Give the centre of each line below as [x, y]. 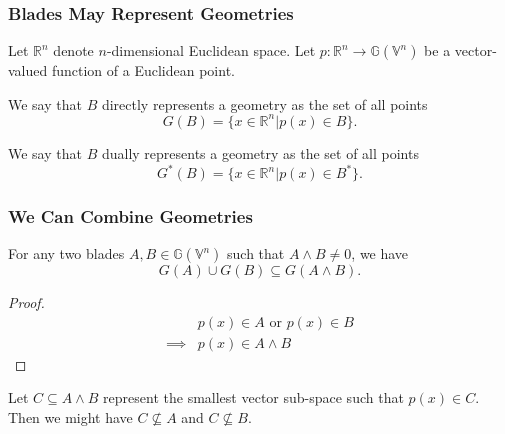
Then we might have [70, 417]
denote [73, 50]
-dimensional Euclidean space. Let [211, 50]
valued [28, 70]
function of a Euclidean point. [143, 70]
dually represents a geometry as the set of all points [260, 152]
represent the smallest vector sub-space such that [253, 397]
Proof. [26, 302]
